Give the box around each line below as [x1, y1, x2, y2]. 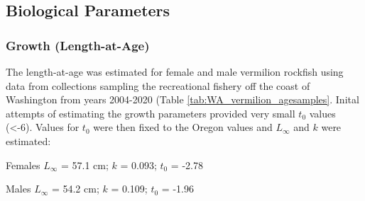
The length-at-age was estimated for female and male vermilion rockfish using [6, 64, 344, 79]
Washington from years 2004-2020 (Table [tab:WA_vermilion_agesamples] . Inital [6, 92, 359, 107]
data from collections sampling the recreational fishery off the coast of [6, 78, 310, 93]
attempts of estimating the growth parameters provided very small [6, 105, 295, 120]
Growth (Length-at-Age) [6, 36, 150, 54]
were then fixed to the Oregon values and [93, 120, 273, 134]
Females [6, 157, 40, 172]
